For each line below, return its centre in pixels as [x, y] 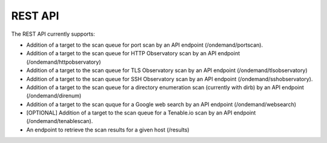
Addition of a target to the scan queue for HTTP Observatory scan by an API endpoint [133, 53]
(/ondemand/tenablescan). [60, 121]
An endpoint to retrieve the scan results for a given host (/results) [108, 130]
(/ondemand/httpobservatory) [64, 62]
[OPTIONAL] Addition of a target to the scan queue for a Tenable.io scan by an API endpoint [141, 113]
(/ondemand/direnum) [54, 96]
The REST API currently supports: [53, 34]
